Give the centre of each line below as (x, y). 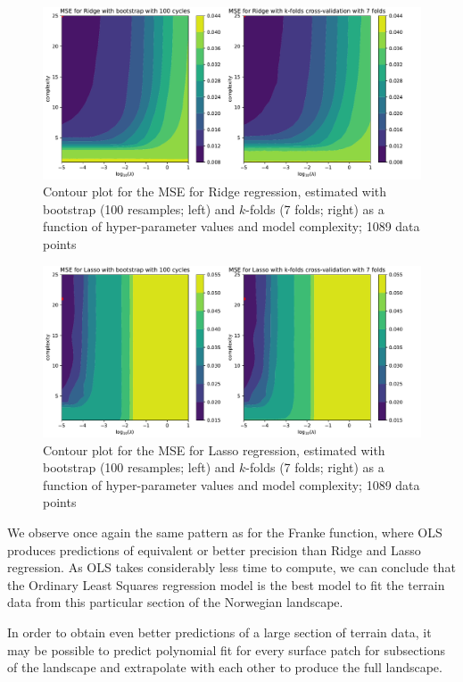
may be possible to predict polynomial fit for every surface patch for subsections (227, 649)
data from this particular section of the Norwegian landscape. (175, 602)
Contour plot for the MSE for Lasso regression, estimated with (214, 449)
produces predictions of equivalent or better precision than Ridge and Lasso (214, 549)
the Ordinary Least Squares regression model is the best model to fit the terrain (226, 584)
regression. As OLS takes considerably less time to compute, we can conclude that (231, 567)
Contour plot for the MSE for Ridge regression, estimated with (215, 191)
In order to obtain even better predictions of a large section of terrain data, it (219, 632)
